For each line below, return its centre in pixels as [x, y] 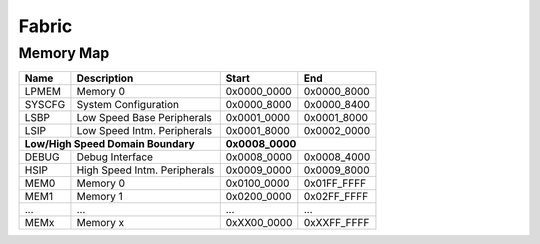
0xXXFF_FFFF [336, 223]
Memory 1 [100, 197]
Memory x [100, 223]
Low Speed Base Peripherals [144, 118]
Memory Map [64, 53]
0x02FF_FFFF [336, 197]
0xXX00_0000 [259, 223]
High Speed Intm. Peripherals [145, 170]
